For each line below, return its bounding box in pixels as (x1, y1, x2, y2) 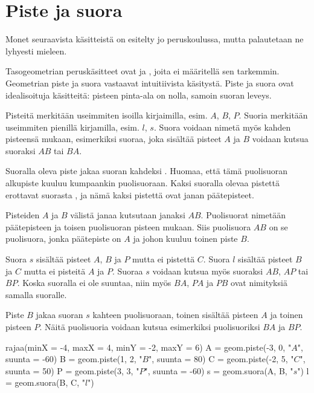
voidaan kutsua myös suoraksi (152, 264, 263, 277)
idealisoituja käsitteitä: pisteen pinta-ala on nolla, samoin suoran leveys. (5, 88, 272, 101)
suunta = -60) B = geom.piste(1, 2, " (5, 352, 143, 365)
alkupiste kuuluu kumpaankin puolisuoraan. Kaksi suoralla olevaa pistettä (5, 177, 280, 189)
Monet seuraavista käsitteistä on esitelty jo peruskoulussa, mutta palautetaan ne (5, 33, 304, 45)
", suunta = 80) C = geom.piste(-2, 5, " (149, 352, 294, 365)
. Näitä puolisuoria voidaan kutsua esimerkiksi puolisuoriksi (39, 320, 260, 333)
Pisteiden (5, 209, 40, 221)
